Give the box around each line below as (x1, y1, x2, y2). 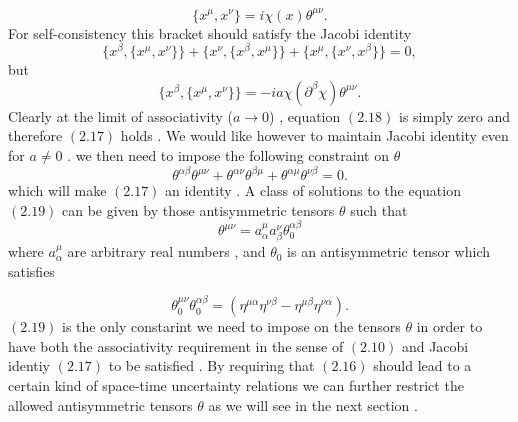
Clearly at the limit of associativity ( (8, 105, 233, 126)
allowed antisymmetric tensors (8, 394, 193, 415)
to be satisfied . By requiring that (108, 355, 315, 376)
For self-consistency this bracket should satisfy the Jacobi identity (8, 22, 412, 43)
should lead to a (373, 355, 472, 376)
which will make (8, 180, 107, 201)
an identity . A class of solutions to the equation (165, 180, 461, 201)
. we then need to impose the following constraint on (67, 144, 389, 165)
